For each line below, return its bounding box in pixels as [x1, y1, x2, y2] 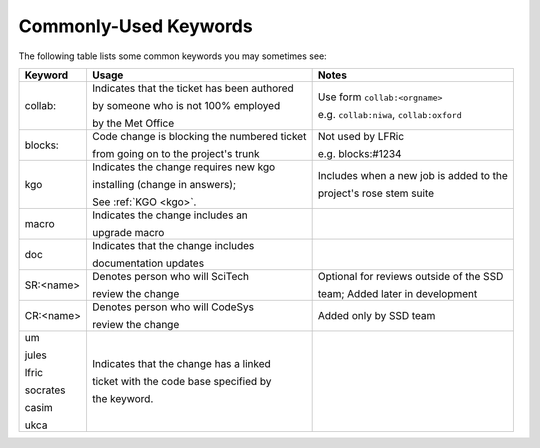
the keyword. [91, 391, 154, 405]
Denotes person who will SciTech [91, 269, 250, 283]
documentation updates [91, 256, 205, 270]
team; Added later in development [317, 286, 478, 300]
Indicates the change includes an [91, 208, 249, 222]
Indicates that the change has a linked [91, 356, 272, 370]
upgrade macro [91, 225, 165, 239]
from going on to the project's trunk [91, 146, 260, 160]
